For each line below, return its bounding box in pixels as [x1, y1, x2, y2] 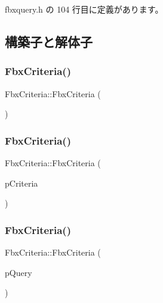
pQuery [5, 266, 32, 278]
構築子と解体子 [5, 32, 93, 50]
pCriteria [5, 176, 38, 189]
